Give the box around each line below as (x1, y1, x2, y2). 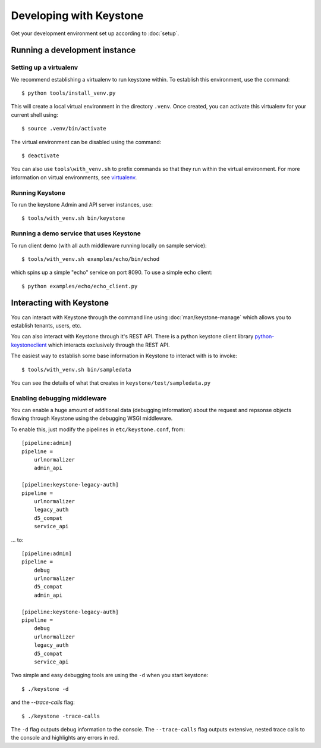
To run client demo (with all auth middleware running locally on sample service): (11, 242, 207, 249)
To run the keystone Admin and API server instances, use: (11, 201, 153, 208)
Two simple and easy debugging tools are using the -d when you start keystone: (11, 672, 209, 679)
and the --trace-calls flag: (11, 699, 75, 706)
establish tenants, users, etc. (11, 322, 81, 329)
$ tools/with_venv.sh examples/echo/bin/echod (21, 255, 160, 262)
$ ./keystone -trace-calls (21, 712, 100, 719)
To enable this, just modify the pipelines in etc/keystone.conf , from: (11, 426, 185, 433)
